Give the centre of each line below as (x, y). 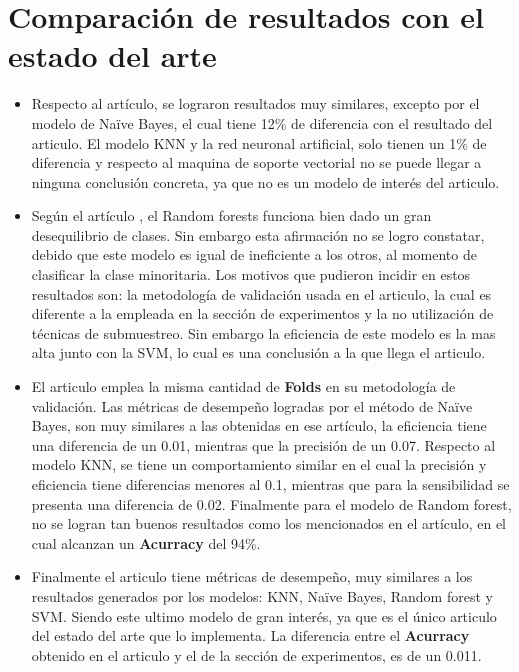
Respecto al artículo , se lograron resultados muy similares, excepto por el (255, 103)
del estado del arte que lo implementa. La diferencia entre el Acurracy (250, 635)
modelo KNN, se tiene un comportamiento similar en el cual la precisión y (259, 464)
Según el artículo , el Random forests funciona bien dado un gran (231, 215)
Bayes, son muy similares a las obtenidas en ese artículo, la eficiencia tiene (259, 425)
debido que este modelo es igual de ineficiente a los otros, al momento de (254, 254)
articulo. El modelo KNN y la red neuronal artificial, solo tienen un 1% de (259, 142)
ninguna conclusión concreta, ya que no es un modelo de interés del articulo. (265, 181)
